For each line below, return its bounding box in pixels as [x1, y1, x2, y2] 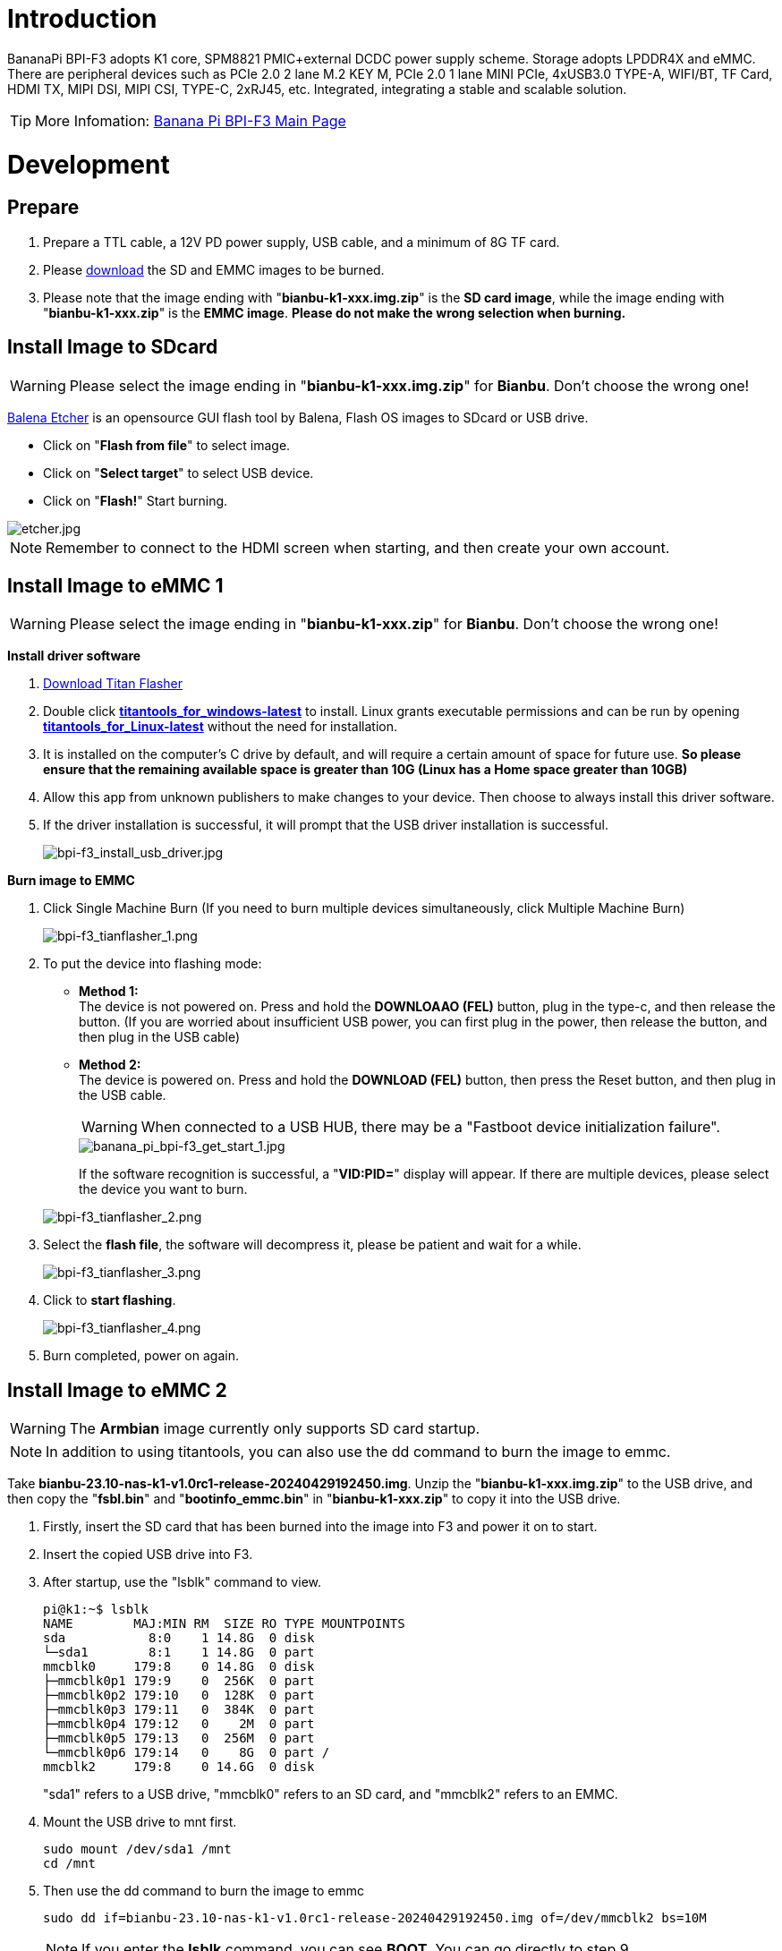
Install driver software [7, 648, 141, 664]
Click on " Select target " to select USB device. [43, 464, 314, 481]
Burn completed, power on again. [43, 1348, 239, 1364]
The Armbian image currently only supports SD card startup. [69, 1419, 480, 1438]
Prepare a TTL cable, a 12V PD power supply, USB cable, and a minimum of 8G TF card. [43, 234, 560, 250]
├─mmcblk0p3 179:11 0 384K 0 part [43, 1702, 315, 1717]
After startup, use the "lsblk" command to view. [43, 1574, 322, 1590]
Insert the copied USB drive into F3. [43, 1546, 253, 1563]
